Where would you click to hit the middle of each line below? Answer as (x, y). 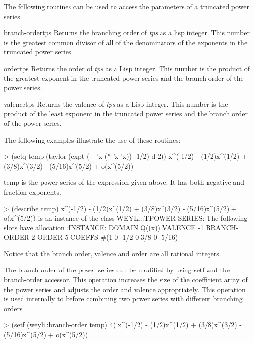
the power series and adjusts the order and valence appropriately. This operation (125, 289)
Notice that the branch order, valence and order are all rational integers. (113, 253)
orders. (14, 308)
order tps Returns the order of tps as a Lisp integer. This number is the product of (127, 68)
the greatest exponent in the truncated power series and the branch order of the (124, 78)
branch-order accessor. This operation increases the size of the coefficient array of (126, 280)
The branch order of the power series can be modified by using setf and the (117, 270)
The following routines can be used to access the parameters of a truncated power (127, 6)
